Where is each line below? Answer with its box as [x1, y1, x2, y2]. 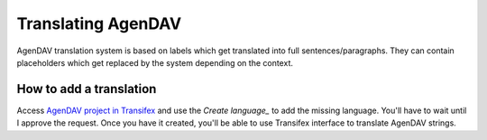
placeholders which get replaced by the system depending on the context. [16, 57, 293, 68]
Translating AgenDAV [16, 14, 182, 33]
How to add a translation [16, 81, 157, 97]
